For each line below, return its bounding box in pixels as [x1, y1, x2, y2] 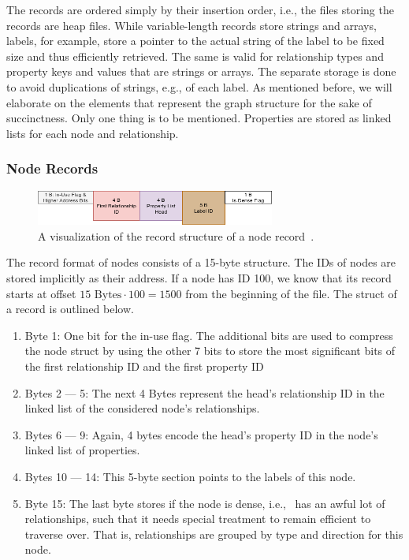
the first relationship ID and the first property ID [24, 357, 264, 374]
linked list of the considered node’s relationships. [24, 400, 260, 416]
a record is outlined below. [6, 301, 134, 317]
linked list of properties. [24, 442, 140, 458]
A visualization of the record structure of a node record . [38, 227, 314, 244]
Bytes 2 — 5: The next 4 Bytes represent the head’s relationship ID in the [24, 384, 385, 401]
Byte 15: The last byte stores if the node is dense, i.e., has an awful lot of [24, 495, 385, 511]
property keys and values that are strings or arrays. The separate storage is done [6, 63, 396, 80]
